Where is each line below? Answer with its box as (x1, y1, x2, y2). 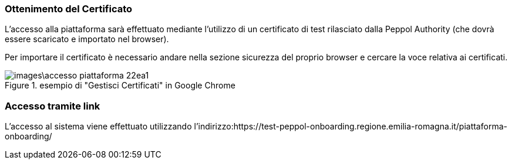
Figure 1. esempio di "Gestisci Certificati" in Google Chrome (5, 80, 235, 91)
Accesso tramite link (5, 100, 100, 112)
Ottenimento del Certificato (5, 3, 133, 15)
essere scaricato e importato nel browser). (5, 34, 169, 45)
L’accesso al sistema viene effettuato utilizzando (5, 121, 192, 132)
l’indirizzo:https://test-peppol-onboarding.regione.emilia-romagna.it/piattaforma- (194, 121, 507, 132)
